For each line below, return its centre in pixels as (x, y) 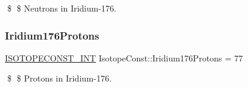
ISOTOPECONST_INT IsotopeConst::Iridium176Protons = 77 (124, 57)
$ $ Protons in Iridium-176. (59, 78)
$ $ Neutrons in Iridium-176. (62, 8)
